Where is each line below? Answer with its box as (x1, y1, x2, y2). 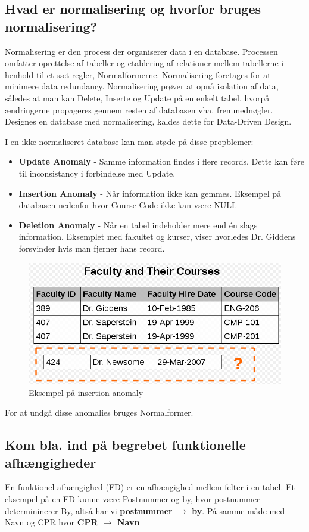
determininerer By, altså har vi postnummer (5, 504, 173, 516)
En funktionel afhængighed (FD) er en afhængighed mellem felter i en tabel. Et (5, 481, 295, 493)
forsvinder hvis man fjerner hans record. (18, 242, 165, 254)
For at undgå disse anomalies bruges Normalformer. (5, 406, 193, 419)
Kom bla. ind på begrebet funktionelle (5, 435, 246, 454)
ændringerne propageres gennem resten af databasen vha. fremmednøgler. (5, 103, 273, 116)
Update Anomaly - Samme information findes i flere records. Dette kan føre (18, 155, 305, 168)
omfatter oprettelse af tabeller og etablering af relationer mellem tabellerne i (5, 57, 284, 69)
